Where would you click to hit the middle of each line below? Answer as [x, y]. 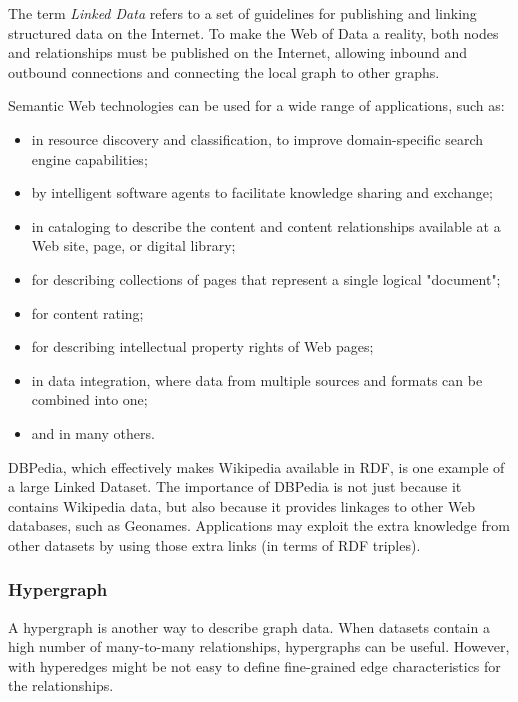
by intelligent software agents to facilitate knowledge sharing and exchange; [262, 192]
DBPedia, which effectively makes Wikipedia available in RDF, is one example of [256, 466]
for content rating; [87, 312]
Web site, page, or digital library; [133, 245]
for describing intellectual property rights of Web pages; [202, 346]
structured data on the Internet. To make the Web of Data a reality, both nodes [253, 32]
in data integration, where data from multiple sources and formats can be [257, 379]
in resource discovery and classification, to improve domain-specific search [257, 138]
